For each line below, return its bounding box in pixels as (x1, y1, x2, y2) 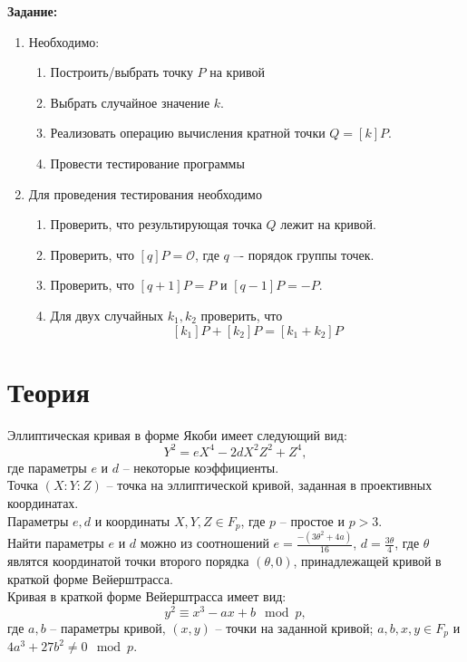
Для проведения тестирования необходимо (28, 184, 262, 203)
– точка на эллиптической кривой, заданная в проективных (106, 475, 433, 494)
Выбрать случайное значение (50, 92, 210, 111)
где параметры (7, 457, 87, 476)
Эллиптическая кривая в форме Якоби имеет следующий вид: (7, 425, 347, 444)
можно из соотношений (140, 533, 269, 552)
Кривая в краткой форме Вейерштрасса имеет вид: (7, 587, 287, 606)
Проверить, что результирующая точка (50, 215, 262, 234)
